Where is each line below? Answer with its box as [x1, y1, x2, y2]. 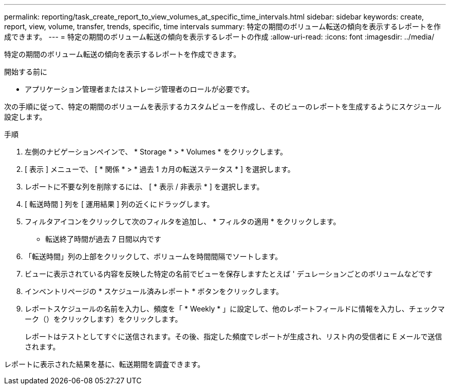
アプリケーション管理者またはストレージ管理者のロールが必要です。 [25, 85, 254, 93]
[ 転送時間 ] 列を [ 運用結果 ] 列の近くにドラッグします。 [25, 200, 214, 208]
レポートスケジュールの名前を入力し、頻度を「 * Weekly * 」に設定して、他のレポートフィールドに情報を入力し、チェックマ [25, 304, 445, 313]
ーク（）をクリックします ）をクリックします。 [25, 315, 182, 323]
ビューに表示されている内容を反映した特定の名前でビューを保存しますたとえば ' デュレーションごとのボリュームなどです [25, 269, 433, 278]
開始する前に [4, 67, 47, 76]
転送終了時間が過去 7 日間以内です [45, 235, 161, 243]
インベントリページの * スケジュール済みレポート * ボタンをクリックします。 [25, 287, 284, 296]
